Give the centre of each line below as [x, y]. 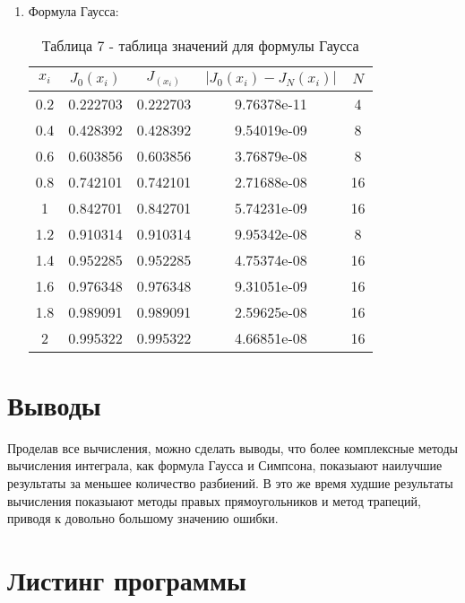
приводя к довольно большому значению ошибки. [143, 518]
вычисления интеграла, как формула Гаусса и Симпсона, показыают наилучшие [225, 465]
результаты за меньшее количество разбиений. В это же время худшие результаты [230, 483]
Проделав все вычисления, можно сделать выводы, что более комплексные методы [232, 447]
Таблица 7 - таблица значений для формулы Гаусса [200, 45]
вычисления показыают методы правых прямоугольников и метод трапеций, [214, 500]
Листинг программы [127, 580]
